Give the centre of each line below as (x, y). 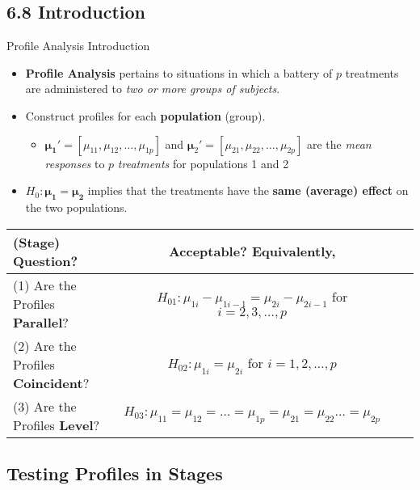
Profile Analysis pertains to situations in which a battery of (179, 72)
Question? (46, 260)
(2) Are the (45, 345)
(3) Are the (45, 406)
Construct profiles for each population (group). (145, 115)
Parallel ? (41, 322)
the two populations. (76, 207)
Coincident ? (51, 382)
